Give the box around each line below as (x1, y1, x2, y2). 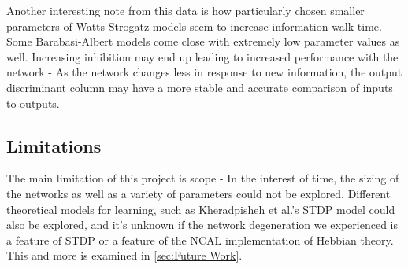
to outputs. (6, 94, 60, 111)
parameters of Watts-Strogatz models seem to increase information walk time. (6, 17, 382, 34)
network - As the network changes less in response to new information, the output (6, 64, 402, 80)
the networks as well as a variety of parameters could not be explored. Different (6, 185, 391, 201)
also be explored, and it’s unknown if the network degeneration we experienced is (6, 216, 398, 233)
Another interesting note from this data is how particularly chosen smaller (6, 2, 365, 18)
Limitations (6, 133, 102, 157)
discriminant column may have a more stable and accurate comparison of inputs (6, 79, 393, 95)
